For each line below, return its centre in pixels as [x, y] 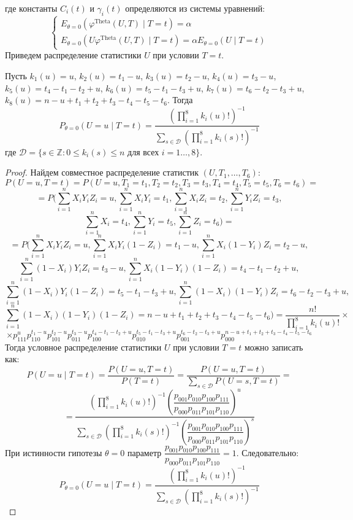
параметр [144, 452]
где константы [31, 8]
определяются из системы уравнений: [195, 8]
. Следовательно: [268, 452]
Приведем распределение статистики [73, 55]
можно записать [274, 347]
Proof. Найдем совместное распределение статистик [102, 172]
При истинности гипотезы [54, 452]
